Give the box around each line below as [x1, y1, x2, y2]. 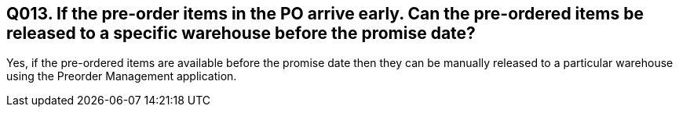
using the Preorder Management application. [6, 69, 237, 83]
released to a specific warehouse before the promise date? [6, 23, 476, 43]
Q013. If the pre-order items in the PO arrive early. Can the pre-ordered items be [6, 4, 644, 23]
